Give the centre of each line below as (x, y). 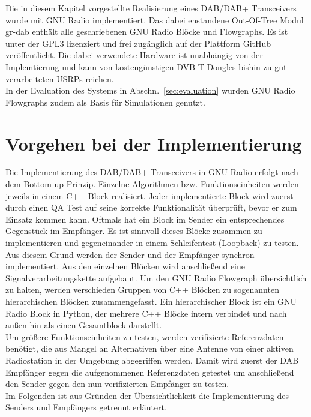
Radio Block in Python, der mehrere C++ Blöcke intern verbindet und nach (146, 313)
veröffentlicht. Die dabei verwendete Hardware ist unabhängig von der (134, 55)
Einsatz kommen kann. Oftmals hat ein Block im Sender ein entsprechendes (145, 219)
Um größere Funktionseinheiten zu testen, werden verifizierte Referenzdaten (145, 336)
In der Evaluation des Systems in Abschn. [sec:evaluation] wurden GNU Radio (150, 90)
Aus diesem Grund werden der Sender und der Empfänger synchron (130, 254)
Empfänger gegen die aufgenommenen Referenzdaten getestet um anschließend (150, 372)
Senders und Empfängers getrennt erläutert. (86, 407)
